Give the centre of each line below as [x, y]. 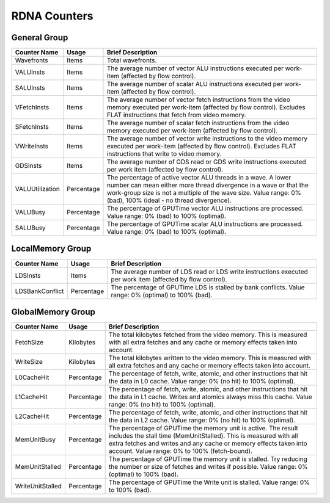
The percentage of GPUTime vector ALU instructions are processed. [205, 209]
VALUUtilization [38, 189]
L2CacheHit [32, 416]
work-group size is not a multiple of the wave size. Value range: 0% [204, 193]
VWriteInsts [32, 147]
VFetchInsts [32, 107]
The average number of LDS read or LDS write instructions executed [209, 272]
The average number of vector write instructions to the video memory [207, 139]
